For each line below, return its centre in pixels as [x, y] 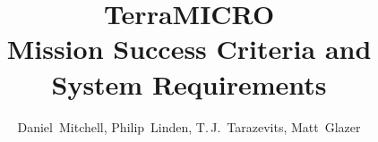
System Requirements [189, 84]
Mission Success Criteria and [189, 49]
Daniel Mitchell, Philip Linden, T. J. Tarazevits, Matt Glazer [189, 126]
